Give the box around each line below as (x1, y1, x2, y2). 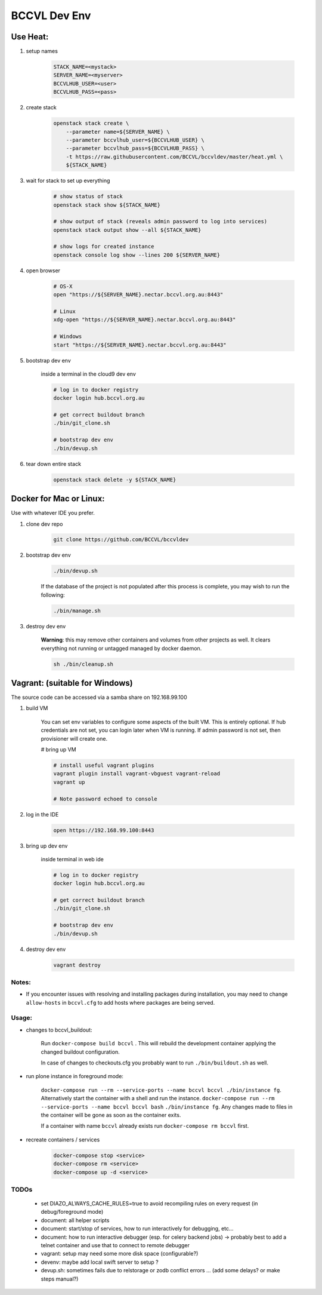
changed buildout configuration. (41, 1048, 120, 1055)
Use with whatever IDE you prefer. (11, 510, 95, 517)
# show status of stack (53, 193, 123, 200)
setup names (26, 48, 58, 55)
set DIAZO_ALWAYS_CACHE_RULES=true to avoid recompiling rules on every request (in (41, 1200, 258, 1207)
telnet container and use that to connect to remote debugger (41, 1242, 190, 1249)
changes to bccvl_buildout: (26, 1026, 92, 1033)
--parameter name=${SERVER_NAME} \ (66, 128, 170, 135)
